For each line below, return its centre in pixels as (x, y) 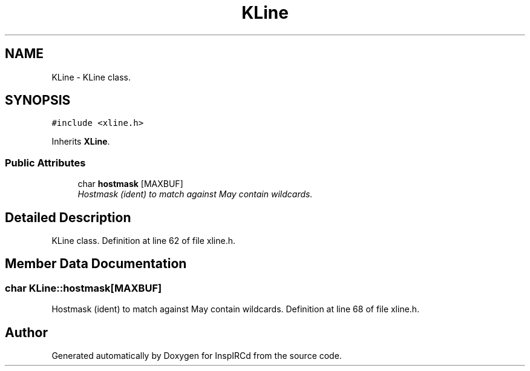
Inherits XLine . (81, 142)
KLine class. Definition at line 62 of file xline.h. (144, 241)
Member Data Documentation (96, 264)
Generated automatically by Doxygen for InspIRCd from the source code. (197, 356)
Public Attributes (45, 163)
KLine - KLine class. (91, 77)
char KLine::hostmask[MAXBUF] (83, 288)
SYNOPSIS (38, 100)
